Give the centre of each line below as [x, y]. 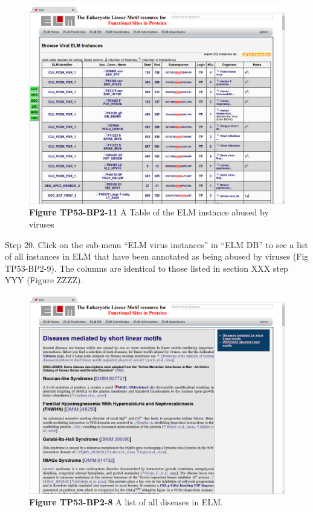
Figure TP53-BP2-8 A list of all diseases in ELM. [126, 502]
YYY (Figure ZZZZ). [44, 280]
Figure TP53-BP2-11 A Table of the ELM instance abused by [149, 212]
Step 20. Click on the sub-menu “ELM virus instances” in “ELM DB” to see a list [156, 244]
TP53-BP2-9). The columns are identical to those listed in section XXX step [147, 268]
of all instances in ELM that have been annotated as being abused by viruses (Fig [157, 256]
